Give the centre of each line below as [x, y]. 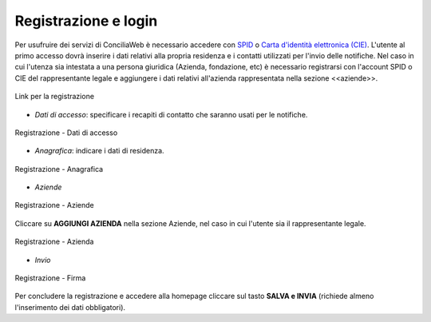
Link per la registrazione [55, 97]
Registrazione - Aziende [55, 205]
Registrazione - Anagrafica [59, 169]
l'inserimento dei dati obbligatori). [70, 307]
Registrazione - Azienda [54, 242]
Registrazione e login [86, 21]
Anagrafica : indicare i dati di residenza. [99, 151]
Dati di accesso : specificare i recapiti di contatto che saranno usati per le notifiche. [171, 114]
